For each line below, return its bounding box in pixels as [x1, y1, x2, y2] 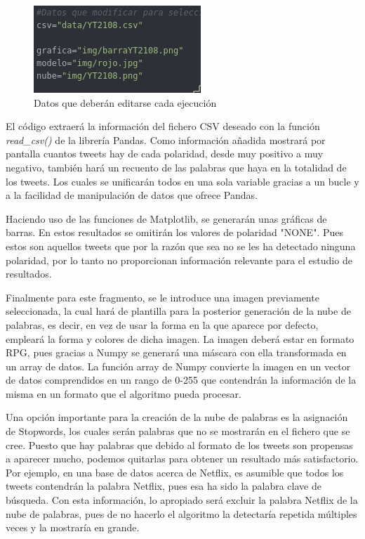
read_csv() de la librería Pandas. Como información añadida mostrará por [6, 132, 326, 147]
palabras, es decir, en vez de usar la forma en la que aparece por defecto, [6, 317, 319, 332]
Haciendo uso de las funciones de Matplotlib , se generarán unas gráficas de [6, 211, 327, 226]
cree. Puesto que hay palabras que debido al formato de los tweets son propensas [6, 437, 353, 452]
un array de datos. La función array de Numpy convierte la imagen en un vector [6, 358, 351, 373]
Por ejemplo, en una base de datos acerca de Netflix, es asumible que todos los [6, 465, 344, 479]
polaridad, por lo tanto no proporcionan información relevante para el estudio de [6, 252, 352, 267]
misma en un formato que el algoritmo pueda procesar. [6, 386, 241, 401]
